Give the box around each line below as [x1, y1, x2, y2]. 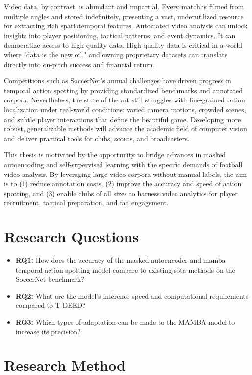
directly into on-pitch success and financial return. [4, 59, 155, 69]
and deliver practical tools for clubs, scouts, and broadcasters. [4, 133, 190, 143]
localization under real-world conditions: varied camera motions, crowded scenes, [4, 104, 246, 114]
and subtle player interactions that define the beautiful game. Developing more [4, 114, 241, 124]
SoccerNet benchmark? [15, 274, 84, 284]
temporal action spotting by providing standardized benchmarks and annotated [4, 85, 243, 95]
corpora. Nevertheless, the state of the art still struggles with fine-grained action [4, 95, 245, 105]
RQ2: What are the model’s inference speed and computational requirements [15, 290, 249, 300]
